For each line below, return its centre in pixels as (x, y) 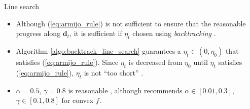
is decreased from (155, 62)
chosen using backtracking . (174, 33)
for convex (78, 100)
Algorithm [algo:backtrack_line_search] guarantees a (98, 50)
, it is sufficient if (96, 33)
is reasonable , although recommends (125, 90)
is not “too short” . (114, 72)
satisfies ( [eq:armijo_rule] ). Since (67, 62)
